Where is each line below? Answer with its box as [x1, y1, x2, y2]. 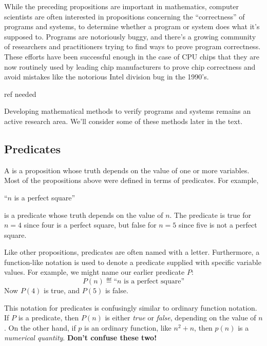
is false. [105, 285, 128, 296]
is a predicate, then [18, 312, 79, 323]
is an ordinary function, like [84, 322, 171, 333]
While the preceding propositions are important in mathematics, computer [4, 1, 239, 11]
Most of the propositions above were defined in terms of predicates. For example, [4, 175, 259, 186]
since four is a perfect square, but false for [24, 219, 157, 230]
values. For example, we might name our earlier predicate [4, 267, 185, 277]
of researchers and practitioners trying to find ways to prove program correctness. [4, 41, 261, 52]
